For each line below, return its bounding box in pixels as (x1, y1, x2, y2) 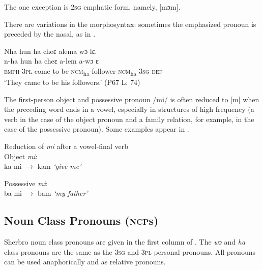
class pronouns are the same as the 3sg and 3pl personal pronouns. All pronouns (4, 246, 255, 257)
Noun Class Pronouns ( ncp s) (4, 213, 159, 228)
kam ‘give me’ (37, 161, 81, 171)
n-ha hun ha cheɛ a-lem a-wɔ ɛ (4, 55, 99, 66)
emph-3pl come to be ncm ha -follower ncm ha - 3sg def (4, 65, 163, 77)
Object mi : (4, 151, 38, 161)
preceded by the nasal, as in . (4, 28, 96, 39)
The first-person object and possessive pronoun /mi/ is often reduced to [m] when (4, 94, 259, 104)
